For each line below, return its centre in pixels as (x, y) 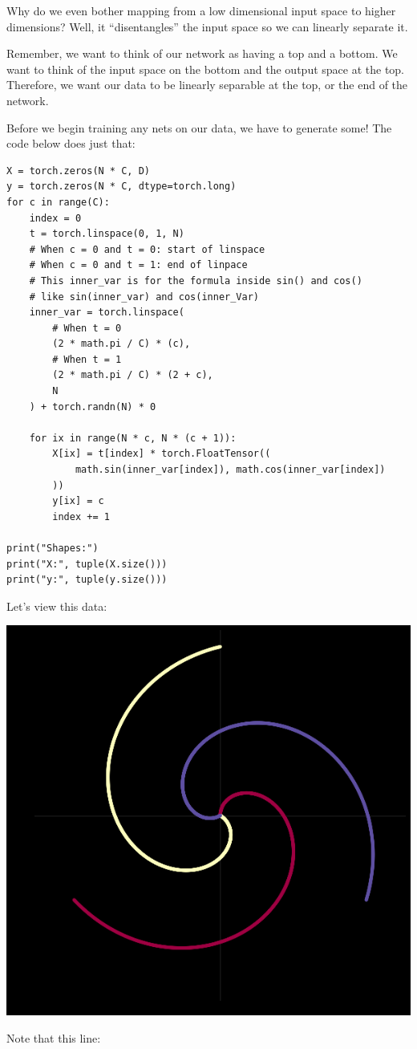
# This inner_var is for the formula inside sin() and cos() (196, 281)
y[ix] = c (78, 501)
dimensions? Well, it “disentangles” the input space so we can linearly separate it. (207, 26)
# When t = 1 (87, 359)
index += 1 (81, 516)
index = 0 (55, 218)
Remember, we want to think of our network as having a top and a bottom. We (202, 53)
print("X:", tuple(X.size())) (87, 564)
